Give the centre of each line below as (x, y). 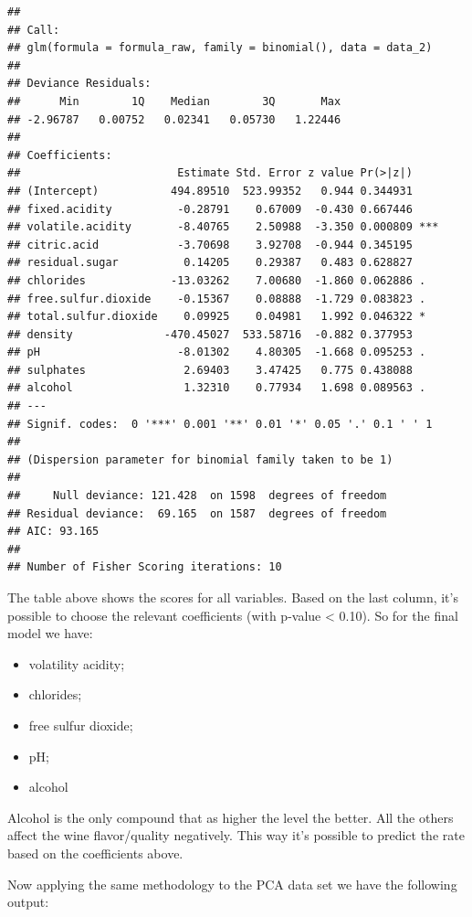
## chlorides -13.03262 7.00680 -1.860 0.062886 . (217, 280)
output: (28, 902)
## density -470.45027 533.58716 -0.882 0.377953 (210, 334)
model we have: (50, 633)
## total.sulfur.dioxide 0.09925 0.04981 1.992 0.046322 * (217, 317)
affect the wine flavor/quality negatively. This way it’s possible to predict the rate (236, 835)
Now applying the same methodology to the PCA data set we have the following (232, 884)
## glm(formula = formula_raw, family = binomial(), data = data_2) (220, 48)
